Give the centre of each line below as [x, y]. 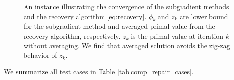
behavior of [40, 55]
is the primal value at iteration [177, 35]
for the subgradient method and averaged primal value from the [119, 26]
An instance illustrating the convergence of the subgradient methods [126, 6]
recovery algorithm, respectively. [72, 35]
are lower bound [204, 16]
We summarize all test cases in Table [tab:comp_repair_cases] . [99, 71]
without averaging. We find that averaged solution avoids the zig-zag [127, 45]
